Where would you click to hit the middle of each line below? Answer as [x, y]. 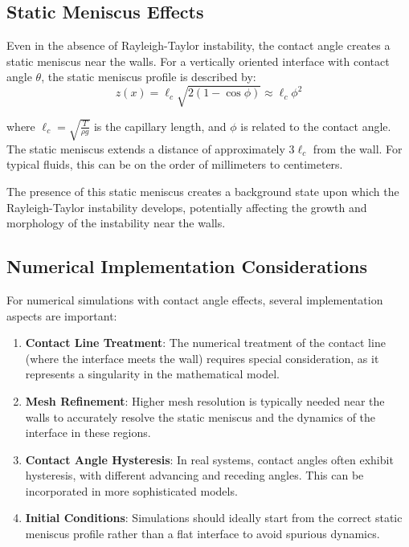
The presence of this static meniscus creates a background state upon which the [203, 191]
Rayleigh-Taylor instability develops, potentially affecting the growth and [187, 207]
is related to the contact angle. [316, 126]
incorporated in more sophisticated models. [131, 490]
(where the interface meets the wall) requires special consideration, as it [202, 358]
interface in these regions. [88, 433]
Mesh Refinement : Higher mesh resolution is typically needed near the [205, 400]
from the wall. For [358, 148]
